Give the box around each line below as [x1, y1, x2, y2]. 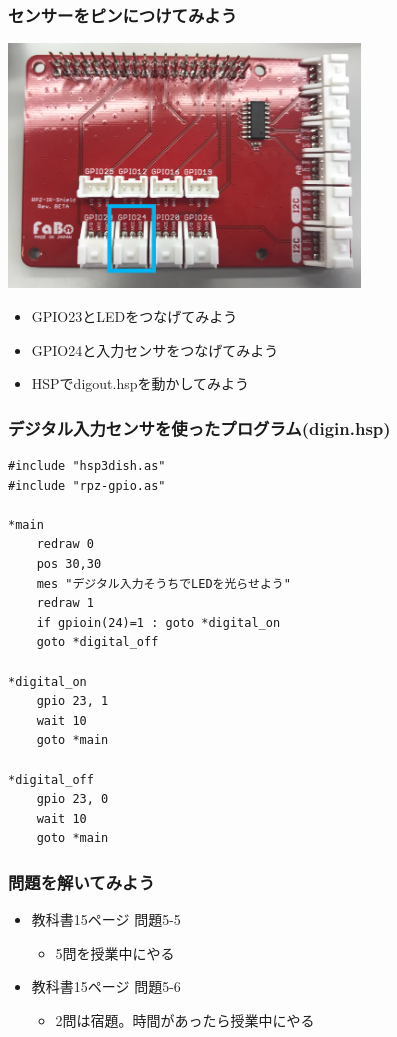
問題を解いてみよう [8, 869, 155, 894]
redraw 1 [36, 596, 94, 611]
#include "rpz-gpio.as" [8, 478, 166, 493]
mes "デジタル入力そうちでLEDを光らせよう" [36, 576, 291, 591]
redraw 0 [36, 537, 94, 552]
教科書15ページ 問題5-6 [31, 976, 181, 997]
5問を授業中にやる [55, 942, 175, 963]
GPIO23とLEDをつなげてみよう [31, 306, 238, 326]
